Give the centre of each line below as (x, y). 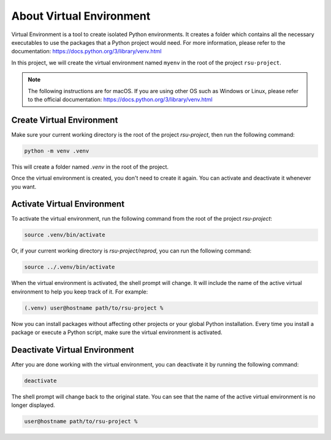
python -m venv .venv (57, 151)
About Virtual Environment (81, 16)
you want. (24, 186)
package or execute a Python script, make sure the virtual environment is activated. (117, 332)
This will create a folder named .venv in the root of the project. (90, 167)
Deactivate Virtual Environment (73, 350)
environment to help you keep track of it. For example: (80, 292)
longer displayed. (33, 405)
